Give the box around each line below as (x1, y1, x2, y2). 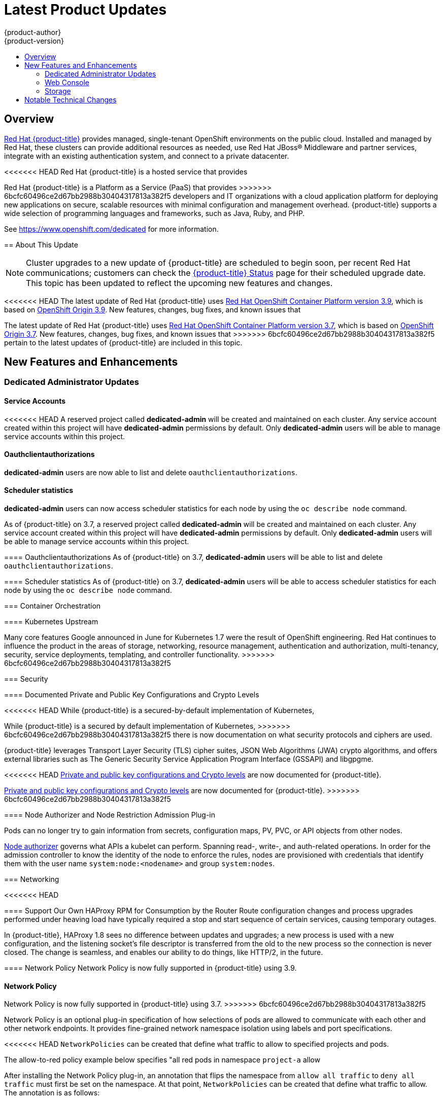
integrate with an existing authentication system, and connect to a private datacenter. (4, 151, 289, 160)
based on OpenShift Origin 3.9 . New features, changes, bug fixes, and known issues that (4, 305, 301, 314)
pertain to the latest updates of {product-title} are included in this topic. (4, 338, 243, 347)
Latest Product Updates (4, 1, 167, 18)
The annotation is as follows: (4, 1088, 100, 1097)
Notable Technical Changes (24, 95, 117, 104)
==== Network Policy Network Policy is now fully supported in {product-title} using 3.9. (4, 964, 297, 973)
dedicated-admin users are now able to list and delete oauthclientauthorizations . (4, 468, 298, 477)
